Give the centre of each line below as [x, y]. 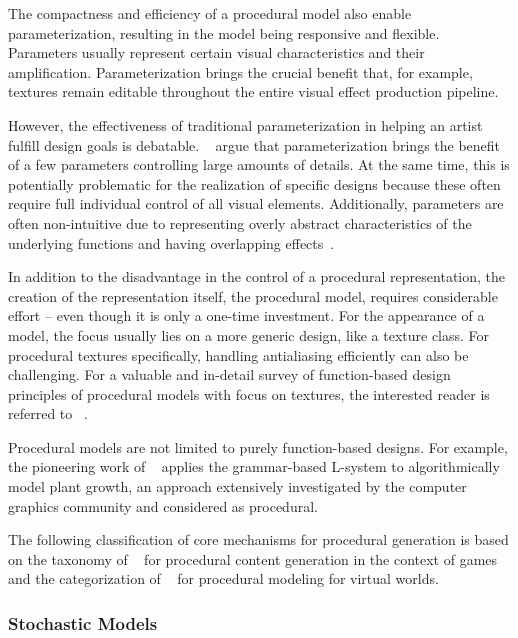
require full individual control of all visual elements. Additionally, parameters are [256, 203]
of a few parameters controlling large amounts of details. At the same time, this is [259, 164]
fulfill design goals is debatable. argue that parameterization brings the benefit [254, 144]
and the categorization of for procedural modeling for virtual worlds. [223, 578]
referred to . [48, 413]
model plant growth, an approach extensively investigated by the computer [237, 486]
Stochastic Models [83, 622]
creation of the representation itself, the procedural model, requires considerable [253, 295]
